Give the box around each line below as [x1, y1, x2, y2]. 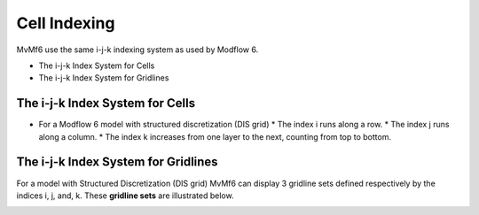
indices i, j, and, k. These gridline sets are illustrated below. [16, 190, 234, 201]
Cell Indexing [16, 13, 115, 33]
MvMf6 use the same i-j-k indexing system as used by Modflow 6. [16, 44, 259, 55]
